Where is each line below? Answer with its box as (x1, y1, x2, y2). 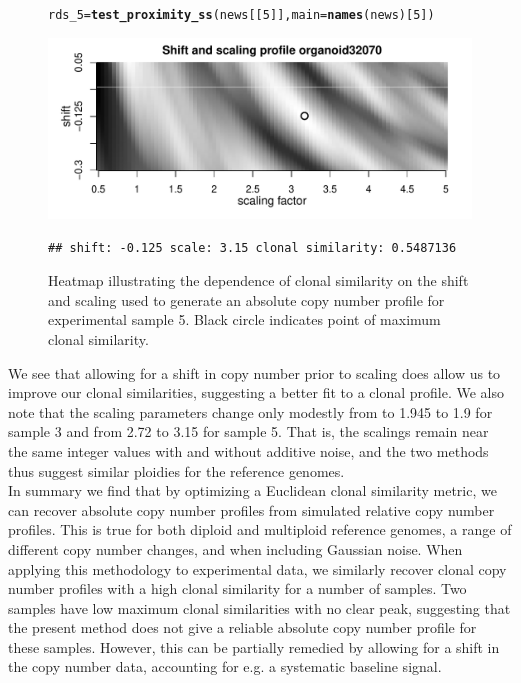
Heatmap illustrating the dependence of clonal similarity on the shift (48, 270, 469, 291)
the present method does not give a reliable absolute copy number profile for (8, 617, 477, 638)
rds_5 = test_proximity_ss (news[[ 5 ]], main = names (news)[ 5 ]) (48, 8, 435, 22)
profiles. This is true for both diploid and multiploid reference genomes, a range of (8, 519, 512, 540)
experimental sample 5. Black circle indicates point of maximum (48, 309, 441, 330)
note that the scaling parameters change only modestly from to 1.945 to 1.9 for (8, 401, 493, 422)
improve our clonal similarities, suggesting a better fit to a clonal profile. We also (8, 382, 505, 403)
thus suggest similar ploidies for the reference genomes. (8, 460, 345, 481)
